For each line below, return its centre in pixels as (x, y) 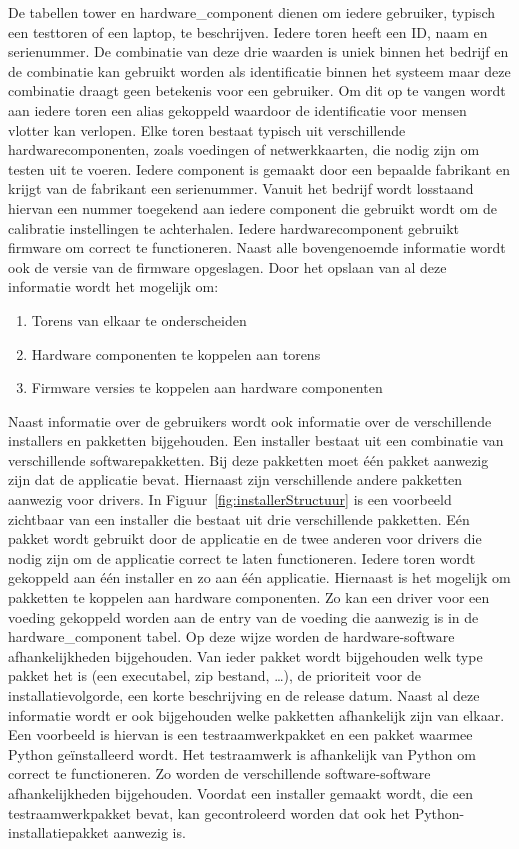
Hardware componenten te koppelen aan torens (176, 353)
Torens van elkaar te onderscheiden (139, 319)
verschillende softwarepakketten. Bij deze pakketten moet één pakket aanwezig (248, 459)
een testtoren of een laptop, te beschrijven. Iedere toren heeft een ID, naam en (248, 31)
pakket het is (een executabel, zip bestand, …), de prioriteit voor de (214, 675)
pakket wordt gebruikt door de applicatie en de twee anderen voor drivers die (245, 538)
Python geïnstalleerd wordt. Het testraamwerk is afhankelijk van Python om (242, 753)
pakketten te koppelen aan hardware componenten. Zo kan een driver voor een (249, 597)
